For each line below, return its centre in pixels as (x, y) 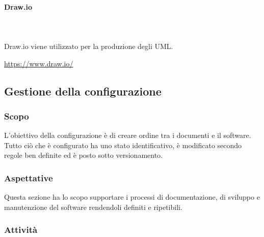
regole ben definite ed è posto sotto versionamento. (84, 155)
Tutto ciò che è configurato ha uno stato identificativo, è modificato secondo (123, 145)
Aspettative (29, 177)
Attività (21, 230)
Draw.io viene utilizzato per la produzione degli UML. (89, 46)
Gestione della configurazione (83, 91)
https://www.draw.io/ (39, 63)
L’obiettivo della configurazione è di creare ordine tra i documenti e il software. (128, 135)
